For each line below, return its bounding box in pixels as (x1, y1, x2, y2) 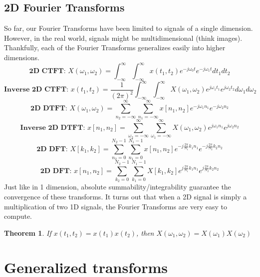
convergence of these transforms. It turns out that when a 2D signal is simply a (4, 191, 247, 201)
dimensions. (4, 52, 39, 62)
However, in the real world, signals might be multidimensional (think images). (4, 32, 243, 43)
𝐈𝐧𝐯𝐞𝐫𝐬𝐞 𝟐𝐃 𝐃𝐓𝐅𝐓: (20, 124, 85, 131)
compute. (4, 211, 32, 221)
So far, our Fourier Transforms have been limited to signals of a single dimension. (4, 23, 253, 33)
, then (136, 227, 154, 238)
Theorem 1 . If (4, 227, 51, 238)
